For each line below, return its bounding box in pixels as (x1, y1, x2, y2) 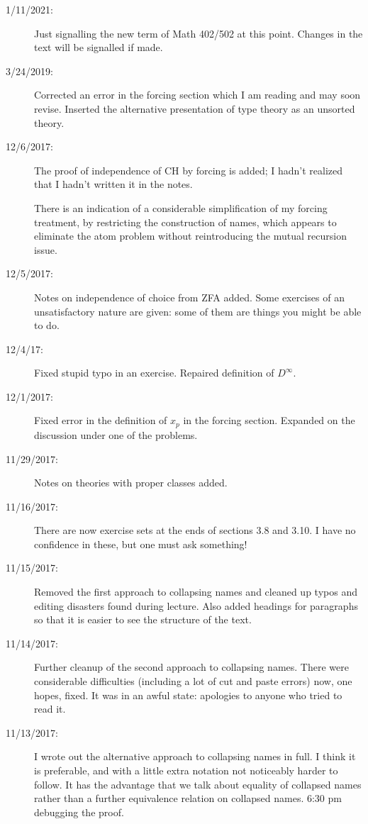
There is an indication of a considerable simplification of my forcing (34, 200, 328, 215)
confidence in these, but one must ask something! (34, 536, 247, 551)
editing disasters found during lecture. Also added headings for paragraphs (34, 598, 358, 613)
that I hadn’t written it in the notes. (34, 177, 193, 191)
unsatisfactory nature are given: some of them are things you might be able (34, 304, 362, 318)
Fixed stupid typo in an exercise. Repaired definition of (34, 365, 274, 380)
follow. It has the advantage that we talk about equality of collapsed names (34, 776, 362, 791)
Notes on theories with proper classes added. (34, 475, 228, 490)
